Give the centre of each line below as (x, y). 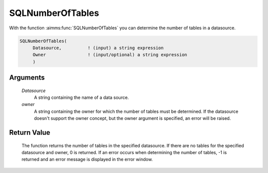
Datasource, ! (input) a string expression (98, 48)
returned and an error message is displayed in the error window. (87, 160)
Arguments (27, 78)
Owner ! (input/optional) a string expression (110, 55)
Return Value (30, 132)
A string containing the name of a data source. (81, 97)
